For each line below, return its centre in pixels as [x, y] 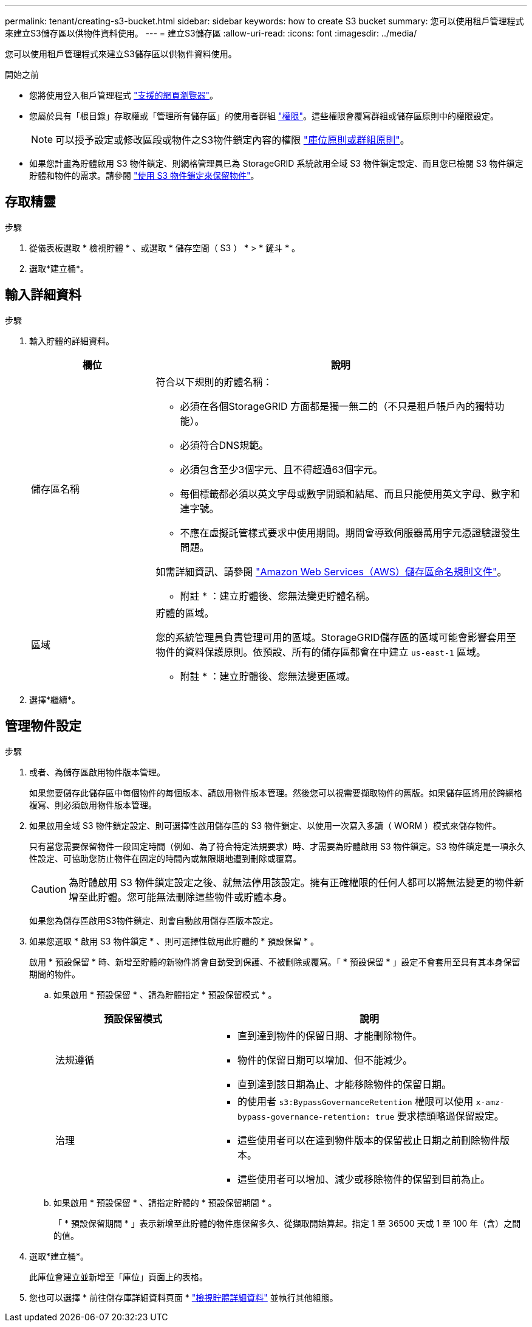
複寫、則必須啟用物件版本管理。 [93, 805]
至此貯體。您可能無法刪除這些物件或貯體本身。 [186, 897]
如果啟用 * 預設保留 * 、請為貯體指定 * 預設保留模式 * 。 [165, 994]
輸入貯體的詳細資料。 [72, 341]
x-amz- [490, 1102]
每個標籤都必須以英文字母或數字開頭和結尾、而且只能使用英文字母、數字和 [350, 494]
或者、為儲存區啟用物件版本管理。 [97, 772]
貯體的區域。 [185, 613]
